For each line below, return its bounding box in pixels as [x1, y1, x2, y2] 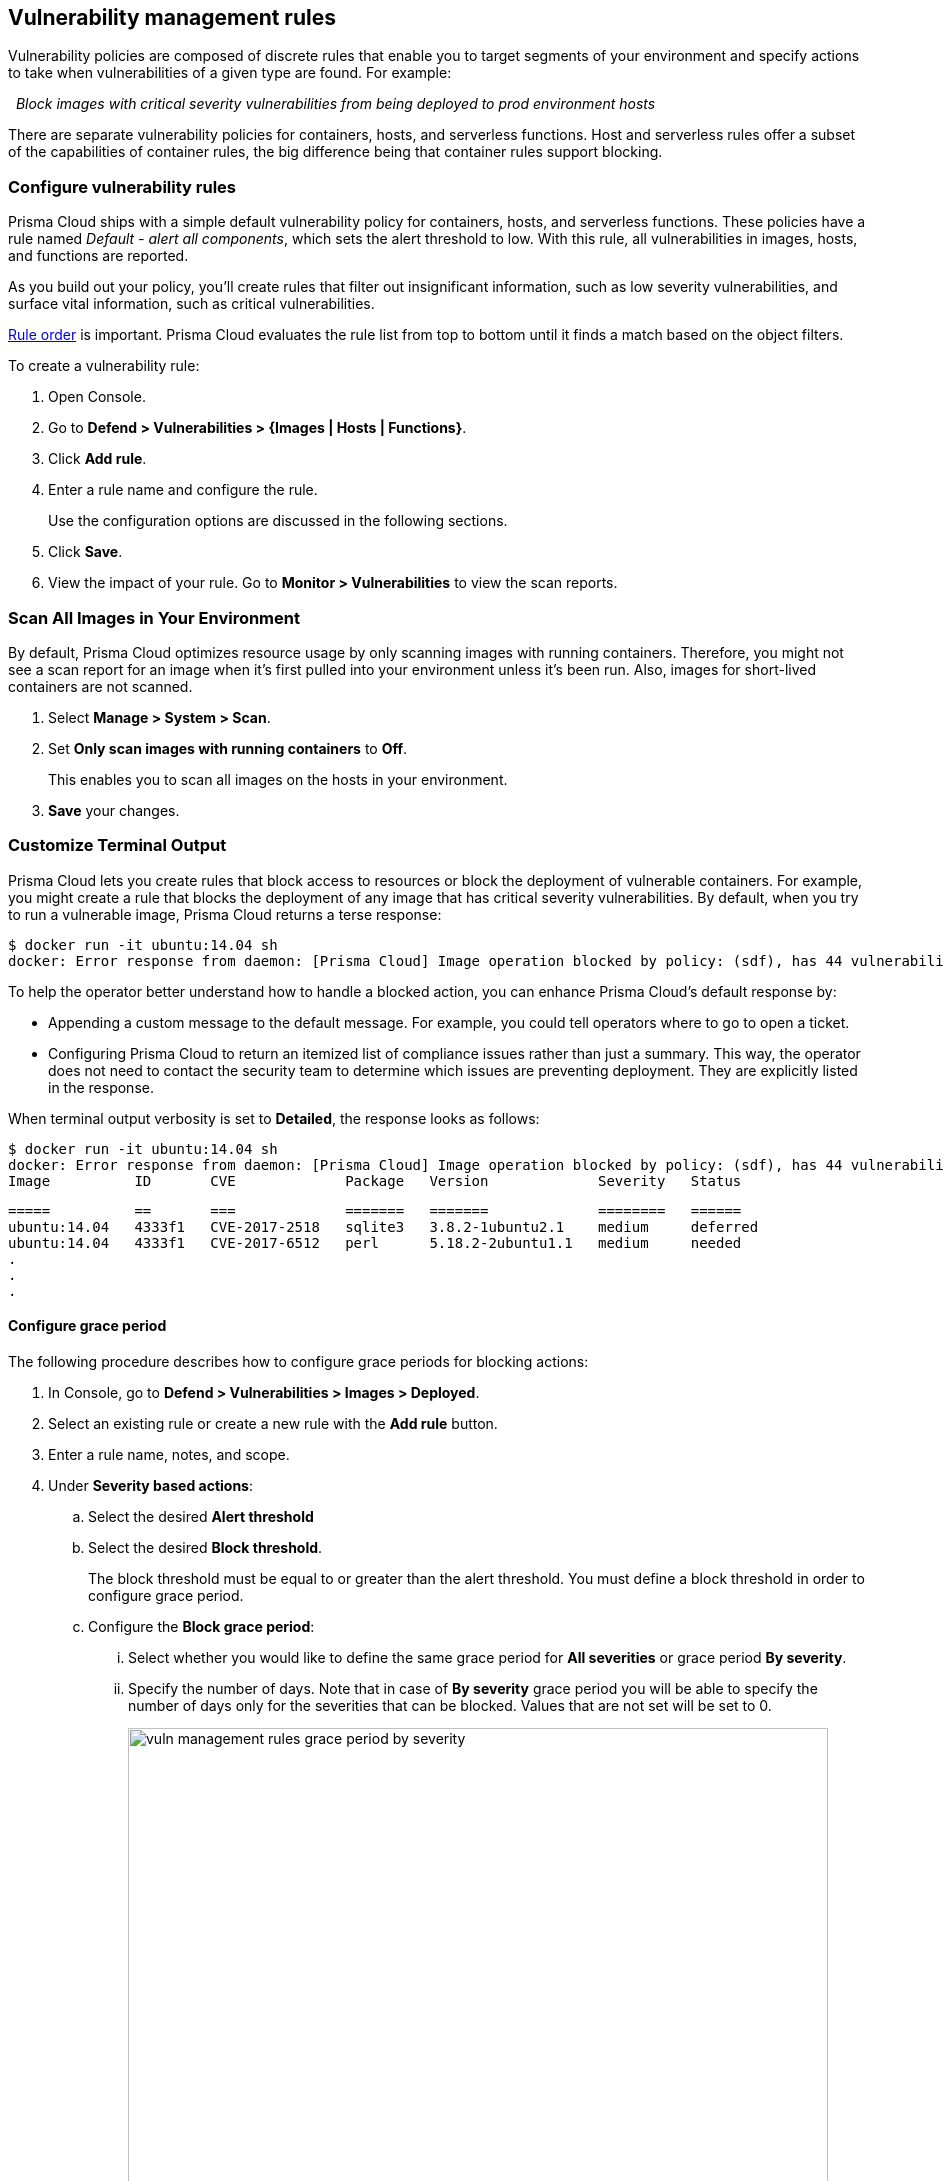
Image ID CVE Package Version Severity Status [8, 1172, 742, 1189]
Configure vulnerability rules [8, 176, 236, 197]
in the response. [48, 1078, 154, 1096]
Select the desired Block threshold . [88, 1538, 323, 1556]
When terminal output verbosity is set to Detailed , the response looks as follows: [8, 1109, 540, 1127]
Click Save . [48, 543, 123, 561]
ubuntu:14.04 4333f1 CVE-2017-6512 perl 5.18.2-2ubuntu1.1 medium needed [8, 1234, 742, 1251]
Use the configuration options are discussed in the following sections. [48, 512, 508, 530]
